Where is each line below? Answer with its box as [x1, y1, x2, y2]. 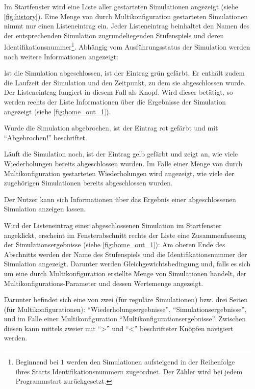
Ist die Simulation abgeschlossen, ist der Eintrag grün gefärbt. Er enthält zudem [4, 68, 245, 78]
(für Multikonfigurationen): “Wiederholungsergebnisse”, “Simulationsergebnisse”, [4, 304, 247, 314]
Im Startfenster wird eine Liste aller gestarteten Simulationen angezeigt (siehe [4, 1, 238, 11]
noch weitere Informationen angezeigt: [4, 51, 119, 61]
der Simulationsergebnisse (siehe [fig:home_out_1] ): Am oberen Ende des [4, 239, 225, 250]
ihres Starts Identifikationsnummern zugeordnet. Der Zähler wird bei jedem [15, 366, 243, 376]
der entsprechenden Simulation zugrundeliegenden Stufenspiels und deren [4, 30, 224, 40]
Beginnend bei [15, 357, 59, 367]
